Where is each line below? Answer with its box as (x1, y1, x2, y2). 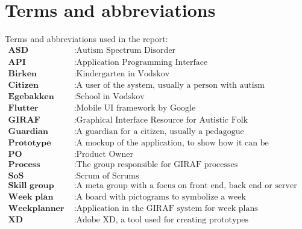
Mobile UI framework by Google (76, 103, 196, 112)
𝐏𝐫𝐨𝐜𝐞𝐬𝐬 (8, 160, 40, 169)
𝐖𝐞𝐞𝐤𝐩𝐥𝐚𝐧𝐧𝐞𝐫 (8, 204, 64, 213)
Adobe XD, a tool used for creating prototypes (76, 216, 248, 225)
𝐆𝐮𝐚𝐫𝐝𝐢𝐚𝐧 (8, 127, 48, 136)
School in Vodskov (76, 92, 145, 101)
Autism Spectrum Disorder (76, 46, 176, 55)
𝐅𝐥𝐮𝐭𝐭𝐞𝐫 (8, 103, 39, 112)
